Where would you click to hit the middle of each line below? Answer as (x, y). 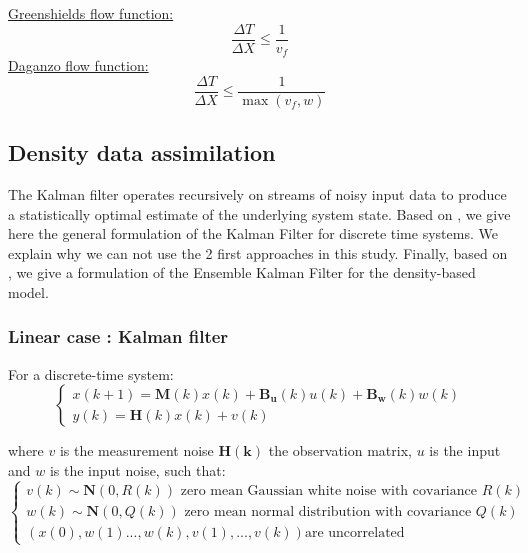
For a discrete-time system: (91, 373)
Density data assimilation (142, 152)
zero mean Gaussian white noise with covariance (328, 490)
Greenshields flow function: (91, 13)
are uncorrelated (354, 532)
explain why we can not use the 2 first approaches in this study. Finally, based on (258, 252)
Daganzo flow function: (78, 65)
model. (28, 291)
